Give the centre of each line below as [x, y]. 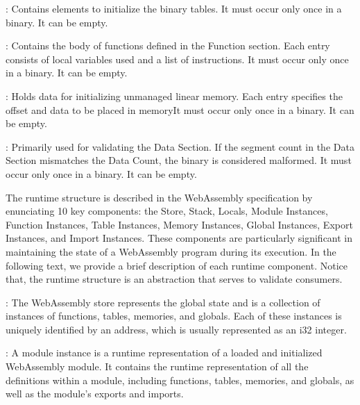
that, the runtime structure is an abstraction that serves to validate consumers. [174, 279]
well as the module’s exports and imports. [95, 394]
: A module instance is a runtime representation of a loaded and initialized [164, 353]
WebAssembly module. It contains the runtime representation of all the [157, 366]
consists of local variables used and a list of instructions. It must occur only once [177, 59]
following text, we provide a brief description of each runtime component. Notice [177, 265]
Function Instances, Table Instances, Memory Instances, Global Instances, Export [179, 224]
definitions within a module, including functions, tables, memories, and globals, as [180, 380]
